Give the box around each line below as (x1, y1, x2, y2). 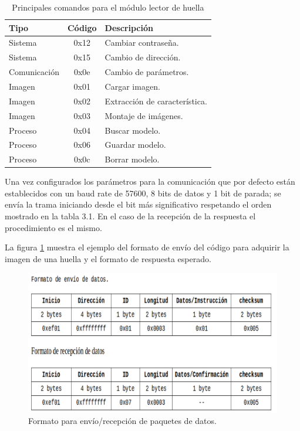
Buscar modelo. (105, 124, 161, 136)
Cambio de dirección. (105, 51, 181, 63)
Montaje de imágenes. (105, 109, 183, 121)
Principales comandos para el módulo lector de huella (12, 1, 204, 13)
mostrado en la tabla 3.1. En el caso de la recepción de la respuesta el (5, 210, 256, 222)
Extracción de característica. (105, 94, 207, 107)
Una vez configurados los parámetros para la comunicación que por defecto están (5, 175, 295, 188)
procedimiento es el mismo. (5, 221, 102, 233)
